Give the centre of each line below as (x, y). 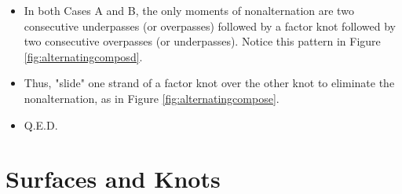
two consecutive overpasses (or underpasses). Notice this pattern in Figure (202, 41)
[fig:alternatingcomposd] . (83, 56)
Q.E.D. (41, 124)
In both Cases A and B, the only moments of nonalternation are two (189, 10)
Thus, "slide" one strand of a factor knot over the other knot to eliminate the (209, 83)
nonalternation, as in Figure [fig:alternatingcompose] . (152, 98)
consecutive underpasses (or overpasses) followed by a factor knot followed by (210, 26)
